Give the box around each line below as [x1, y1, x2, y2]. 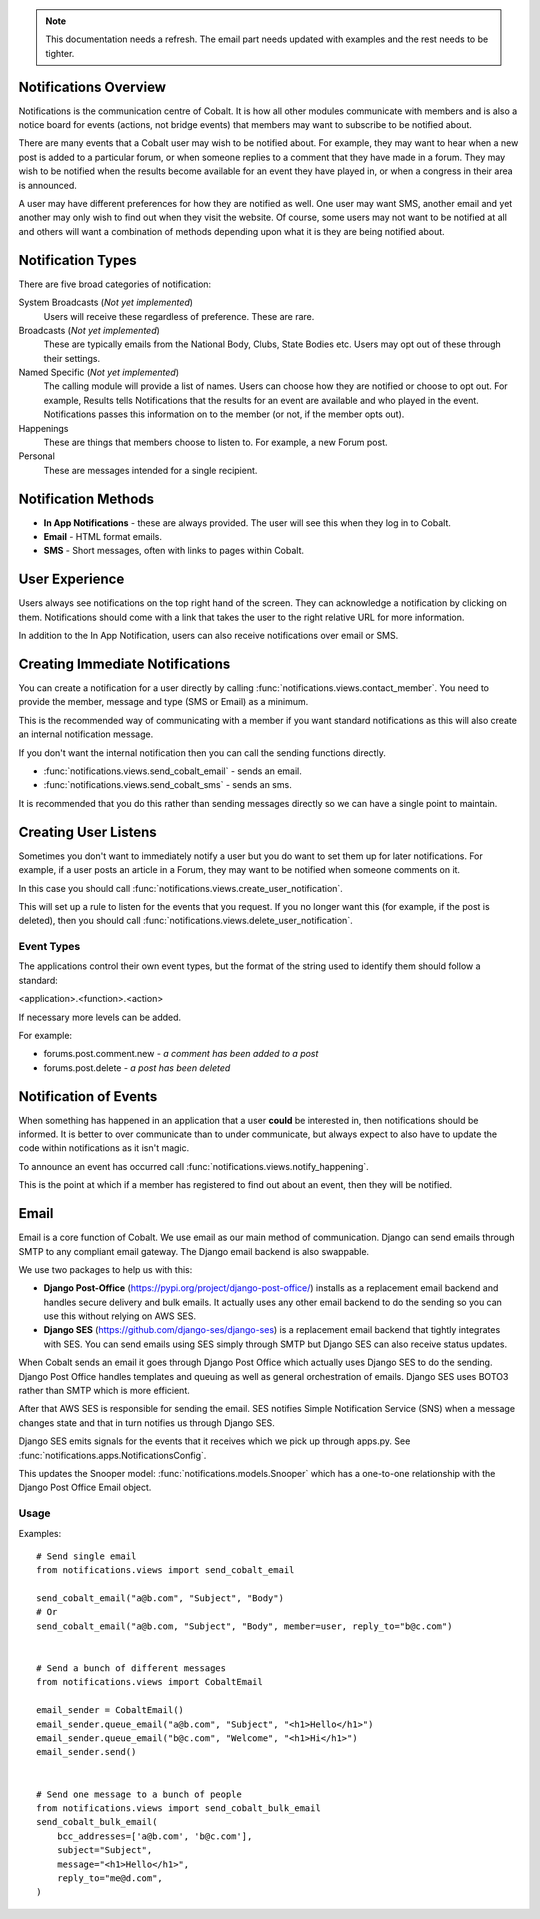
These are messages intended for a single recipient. [43, 464, 258, 476]
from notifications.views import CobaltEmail [36, 1676, 264, 1688]
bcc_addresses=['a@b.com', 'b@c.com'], [56, 1830, 253, 1842]
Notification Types [18, 251, 137, 269]
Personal [18, 450, 55, 462]
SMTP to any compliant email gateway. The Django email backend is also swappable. [18, 1245, 370, 1257]
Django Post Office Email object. [18, 1481, 152, 1494]
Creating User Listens [18, 823, 157, 840]
